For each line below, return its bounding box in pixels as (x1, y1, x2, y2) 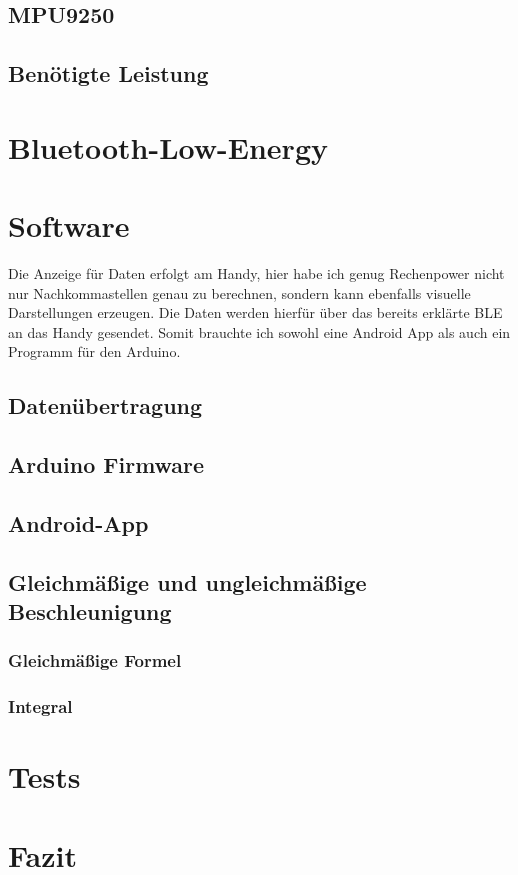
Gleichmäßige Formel (8, 648, 182, 673)
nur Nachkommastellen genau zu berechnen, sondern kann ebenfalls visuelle (8, 282, 471, 303)
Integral (8, 694, 73, 719)
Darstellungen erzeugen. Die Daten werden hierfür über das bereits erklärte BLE (8, 302, 503, 323)
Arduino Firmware (8, 449, 205, 480)
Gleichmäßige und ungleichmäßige (8, 566, 367, 597)
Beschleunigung (8, 596, 172, 627)
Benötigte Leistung (8, 58, 209, 89)
